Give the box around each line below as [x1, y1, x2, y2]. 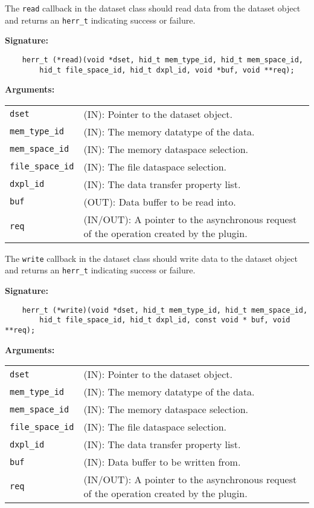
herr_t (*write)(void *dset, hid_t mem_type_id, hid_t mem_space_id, [22, 305, 308, 314]
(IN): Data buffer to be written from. [83, 455, 241, 469]
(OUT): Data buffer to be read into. [83, 194, 236, 209]
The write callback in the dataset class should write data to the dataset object [5, 252, 298, 264]
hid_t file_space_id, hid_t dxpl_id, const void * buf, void [39, 316, 290, 325]
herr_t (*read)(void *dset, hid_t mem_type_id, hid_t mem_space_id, [22, 55, 303, 64]
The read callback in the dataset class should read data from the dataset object [5, 2, 301, 14]
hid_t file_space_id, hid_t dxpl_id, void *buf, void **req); [39, 65, 295, 74]
